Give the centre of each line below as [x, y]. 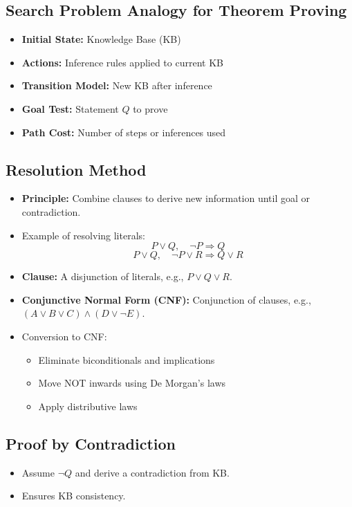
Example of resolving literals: [83, 235]
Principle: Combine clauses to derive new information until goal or [166, 198]
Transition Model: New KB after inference [117, 85]
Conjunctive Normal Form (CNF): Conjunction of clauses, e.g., [166, 299]
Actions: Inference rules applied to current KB [122, 62]
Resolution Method [76, 169]
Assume [38, 472]
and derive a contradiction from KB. [152, 472]
